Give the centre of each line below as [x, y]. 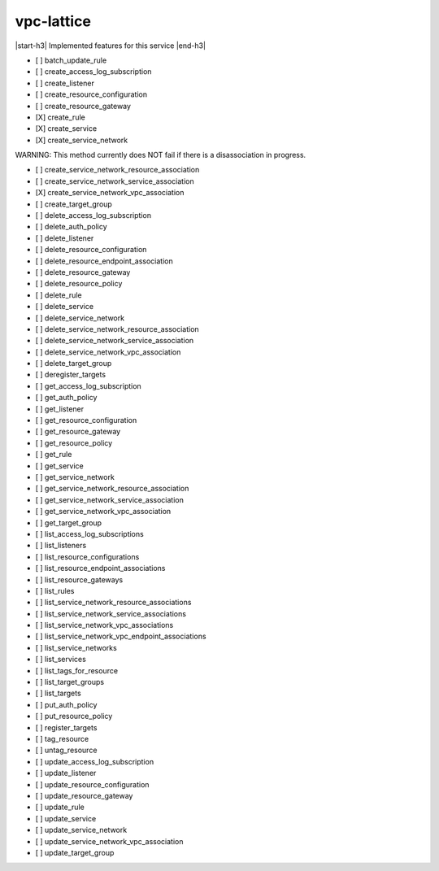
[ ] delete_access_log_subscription [93, 216]
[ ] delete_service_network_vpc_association [108, 352]
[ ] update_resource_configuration [92, 784]
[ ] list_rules [55, 590]
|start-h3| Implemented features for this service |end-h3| [111, 46]
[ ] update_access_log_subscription [95, 761]
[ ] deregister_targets [70, 375]
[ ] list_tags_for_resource [76, 670]
